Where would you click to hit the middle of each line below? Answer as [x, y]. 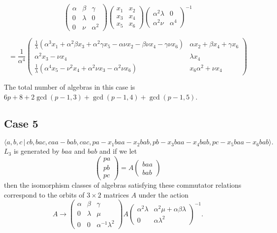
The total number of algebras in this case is [70, 86]
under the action [163, 194]
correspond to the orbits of [44, 194]
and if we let [118, 151]
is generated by [36, 151]
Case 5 [21, 123]
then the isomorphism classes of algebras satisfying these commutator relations [123, 185]
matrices [116, 194]
